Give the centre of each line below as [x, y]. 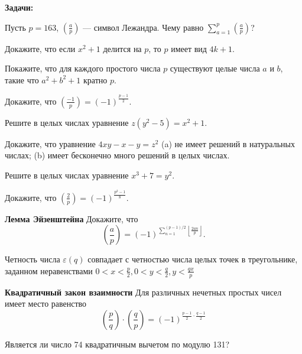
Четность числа [33, 259]
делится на [122, 48]
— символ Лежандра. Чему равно [143, 27]
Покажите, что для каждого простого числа [83, 68]
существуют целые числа [215, 68]
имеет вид [189, 48]
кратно [95, 79]
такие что [22, 79]
